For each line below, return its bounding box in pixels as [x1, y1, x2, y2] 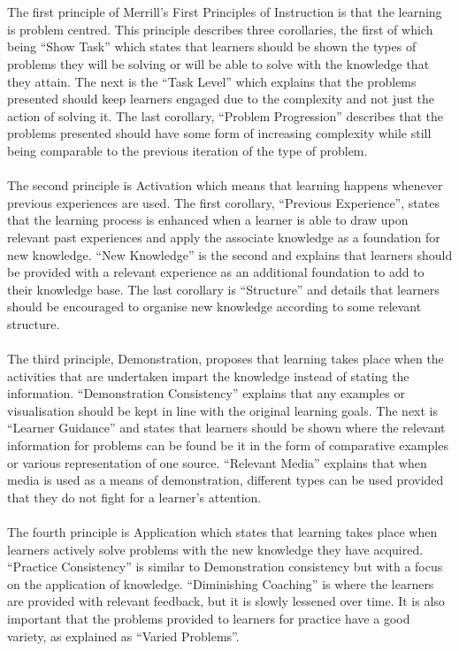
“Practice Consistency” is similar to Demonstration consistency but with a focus [7, 557, 443, 576]
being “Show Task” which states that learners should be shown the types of [7, 37, 417, 56]
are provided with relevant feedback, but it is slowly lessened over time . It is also [7, 592, 445, 610]
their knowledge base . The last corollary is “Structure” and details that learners [7, 280, 440, 298]
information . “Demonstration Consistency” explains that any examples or [7, 384, 405, 402]
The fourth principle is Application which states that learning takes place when [7, 523, 438, 540]
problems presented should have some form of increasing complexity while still [7, 124, 432, 142]
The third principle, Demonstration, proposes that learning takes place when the [7, 349, 444, 368]
